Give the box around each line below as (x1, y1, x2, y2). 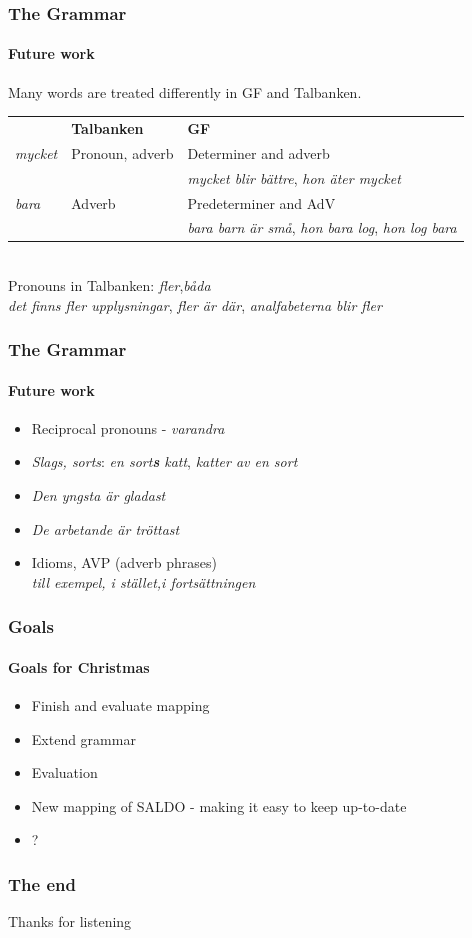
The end (8, 871, 76, 896)
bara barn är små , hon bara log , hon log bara (187, 217, 457, 238)
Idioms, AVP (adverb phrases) (31, 552, 218, 573)
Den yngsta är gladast (31, 485, 166, 506)
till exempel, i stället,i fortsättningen (31, 571, 256, 592)
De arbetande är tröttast (31, 518, 180, 539)
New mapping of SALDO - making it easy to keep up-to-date (31, 795, 407, 816)
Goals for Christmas (8, 656, 150, 677)
